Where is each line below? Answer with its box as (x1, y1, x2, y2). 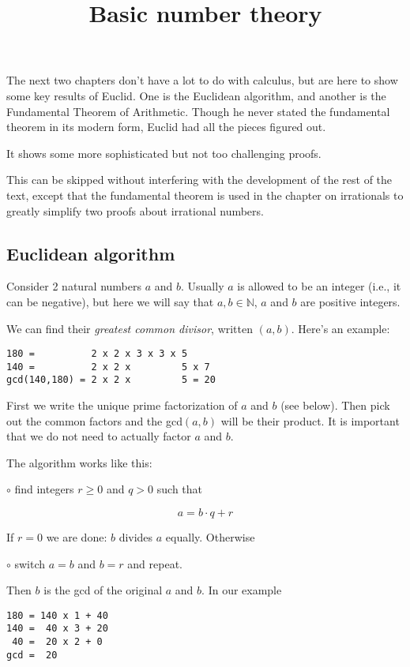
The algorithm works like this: (6, 454, 152, 470)
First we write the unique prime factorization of (6, 397, 238, 414)
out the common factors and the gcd (6, 412, 182, 429)
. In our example (201, 582, 282, 598)
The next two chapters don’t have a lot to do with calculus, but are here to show (6, 72, 398, 88)
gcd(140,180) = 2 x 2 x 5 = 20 (6, 374, 216, 386)
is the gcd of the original (43, 582, 163, 598)
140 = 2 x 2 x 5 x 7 (6, 361, 210, 373)
